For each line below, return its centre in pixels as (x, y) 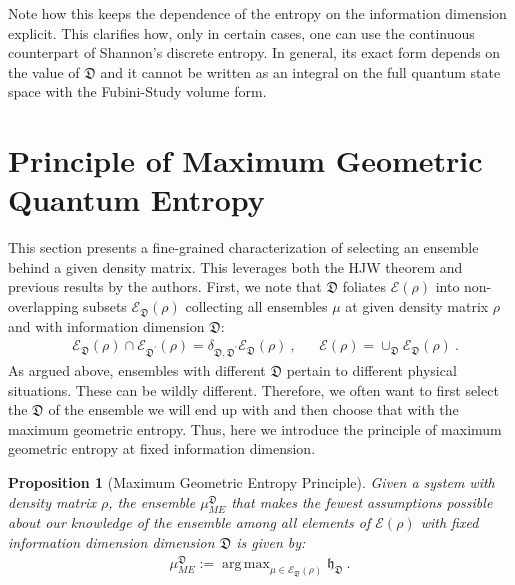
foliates (364, 286)
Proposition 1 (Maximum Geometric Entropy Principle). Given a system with (251, 482)
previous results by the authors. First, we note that (165, 286)
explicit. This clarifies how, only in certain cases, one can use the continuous (241, 32)
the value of (44, 71)
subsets (105, 306)
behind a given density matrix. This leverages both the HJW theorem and (235, 266)
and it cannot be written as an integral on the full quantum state (300, 71)
